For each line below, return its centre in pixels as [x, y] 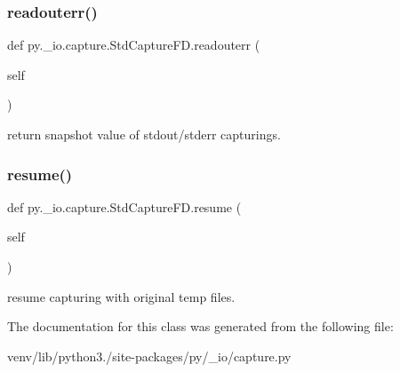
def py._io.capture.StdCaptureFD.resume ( [124, 206]
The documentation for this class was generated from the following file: [200, 326]
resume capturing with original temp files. [121, 296]
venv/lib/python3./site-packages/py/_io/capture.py [149, 356]
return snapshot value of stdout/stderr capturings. [144, 134]
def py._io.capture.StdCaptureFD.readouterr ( [134, 45]
